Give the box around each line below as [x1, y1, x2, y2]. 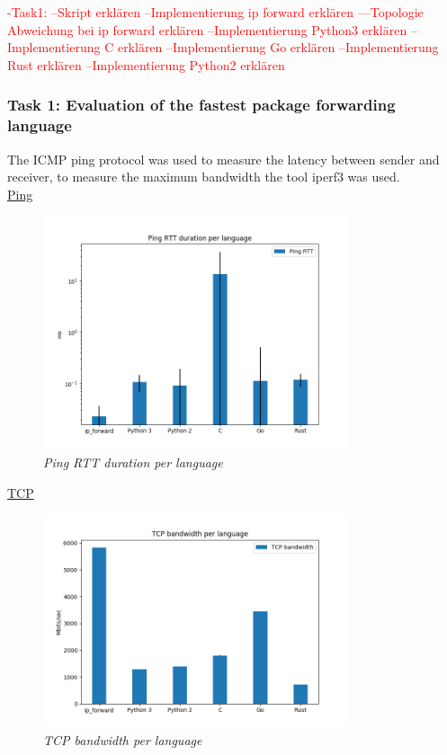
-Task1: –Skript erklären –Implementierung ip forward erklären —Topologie [7, 3, 424, 21]
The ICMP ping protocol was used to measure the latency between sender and [7, 149, 440, 168]
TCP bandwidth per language [43, 730, 202, 749]
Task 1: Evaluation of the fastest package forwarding [7, 93, 396, 116]
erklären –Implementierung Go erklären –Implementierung [117, 38, 439, 57]
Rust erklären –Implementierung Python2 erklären [7, 55, 285, 74]
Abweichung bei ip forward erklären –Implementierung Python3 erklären [7, 20, 407, 39]
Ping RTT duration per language [43, 453, 223, 472]
